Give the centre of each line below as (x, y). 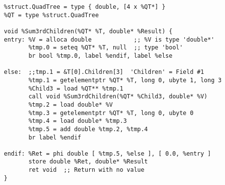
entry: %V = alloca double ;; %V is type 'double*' (109, 39)
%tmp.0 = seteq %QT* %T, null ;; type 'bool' (106, 48)
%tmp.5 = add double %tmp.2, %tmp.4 (88, 129)
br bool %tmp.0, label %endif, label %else (100, 56)
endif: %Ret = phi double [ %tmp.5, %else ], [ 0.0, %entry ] (108, 153)
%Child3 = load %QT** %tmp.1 (76, 88)
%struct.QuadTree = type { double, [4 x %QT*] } (85, 7)
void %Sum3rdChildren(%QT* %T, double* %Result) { (88, 31)
